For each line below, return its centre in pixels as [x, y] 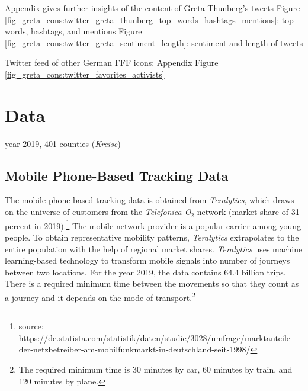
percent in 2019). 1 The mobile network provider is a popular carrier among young [153, 225]
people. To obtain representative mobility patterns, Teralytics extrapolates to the [152, 237]
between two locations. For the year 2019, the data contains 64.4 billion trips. [145, 272]
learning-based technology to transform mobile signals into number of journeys [147, 260]
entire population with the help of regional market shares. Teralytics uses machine [154, 249]
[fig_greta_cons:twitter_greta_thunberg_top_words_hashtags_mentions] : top [149, 19]
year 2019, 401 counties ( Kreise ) [63, 143]
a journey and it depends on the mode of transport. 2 [100, 296]
